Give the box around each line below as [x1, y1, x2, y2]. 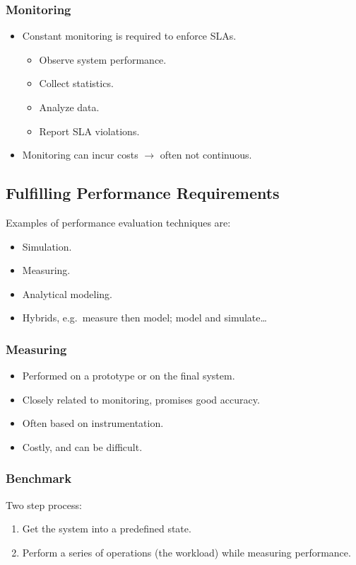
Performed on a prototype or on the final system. [22, 368, 235, 383]
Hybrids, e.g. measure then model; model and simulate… [22, 310, 267, 325]
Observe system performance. [39, 52, 167, 67]
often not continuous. [160, 147, 252, 162]
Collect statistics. [39, 76, 114, 91]
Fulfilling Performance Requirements [6, 182, 280, 204]
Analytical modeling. [22, 286, 112, 301]
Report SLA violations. [39, 123, 140, 138]
